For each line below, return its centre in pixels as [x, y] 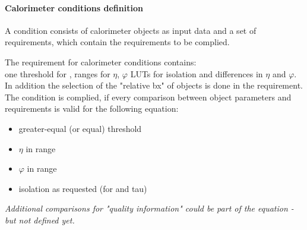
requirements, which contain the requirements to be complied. [117, 42]
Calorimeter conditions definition [74, 7]
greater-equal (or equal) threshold [80, 128]
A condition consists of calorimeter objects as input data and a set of [131, 30]
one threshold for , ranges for [58, 73]
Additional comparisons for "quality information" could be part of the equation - [149, 208]
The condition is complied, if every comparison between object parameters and [148, 97]
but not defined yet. [40, 220]
